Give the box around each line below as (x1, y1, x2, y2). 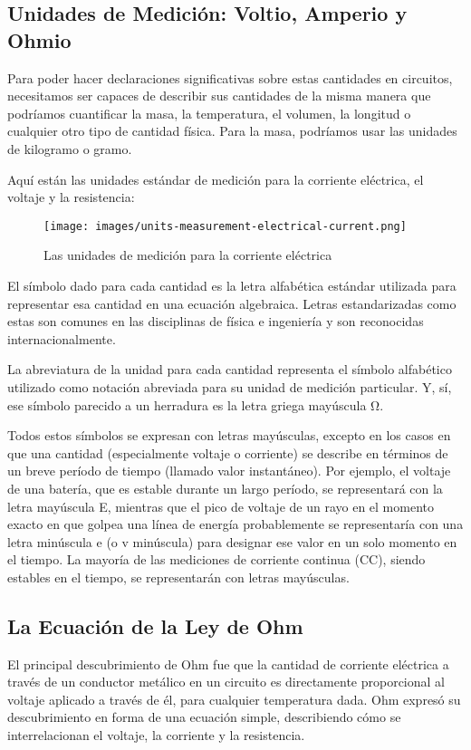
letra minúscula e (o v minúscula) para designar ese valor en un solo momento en (7, 532, 457, 551)
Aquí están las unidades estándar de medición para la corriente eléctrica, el (7, 169, 424, 188)
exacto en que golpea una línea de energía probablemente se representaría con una (7, 514, 464, 534)
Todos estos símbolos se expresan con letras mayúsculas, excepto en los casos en (7, 426, 451, 445)
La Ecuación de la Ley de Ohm (7, 611, 303, 639)
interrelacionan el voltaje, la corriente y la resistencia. (7, 726, 305, 745)
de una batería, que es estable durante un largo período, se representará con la (7, 478, 443, 497)
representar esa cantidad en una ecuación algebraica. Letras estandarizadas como (7, 293, 457, 312)
